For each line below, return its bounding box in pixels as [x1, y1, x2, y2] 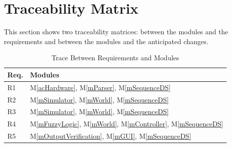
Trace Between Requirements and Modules [51, 52, 179, 63]
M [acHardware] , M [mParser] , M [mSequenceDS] [30, 82, 171, 92]
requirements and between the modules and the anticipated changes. [4, 36, 209, 46]
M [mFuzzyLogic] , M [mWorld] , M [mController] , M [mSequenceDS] [30, 119, 224, 129]
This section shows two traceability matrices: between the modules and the [4, 26, 228, 37]
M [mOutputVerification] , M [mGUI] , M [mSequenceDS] [30, 131, 191, 141]
